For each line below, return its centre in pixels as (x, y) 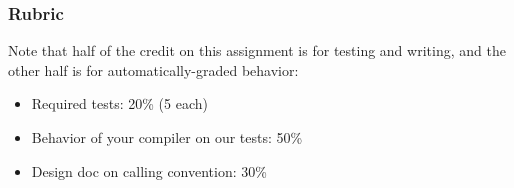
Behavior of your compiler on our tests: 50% (167, 137)
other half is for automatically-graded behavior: (153, 69)
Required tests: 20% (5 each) (119, 103)
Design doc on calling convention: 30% (149, 170)
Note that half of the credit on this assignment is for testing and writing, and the (257, 50)
